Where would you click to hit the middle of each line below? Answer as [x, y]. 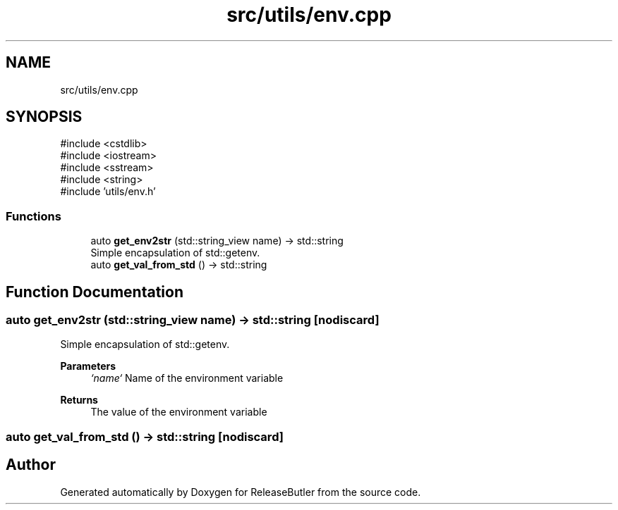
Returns [79, 400]
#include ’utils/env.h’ [108, 192]
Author [31, 465]
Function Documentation [95, 292]
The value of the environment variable [179, 412]
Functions [34, 216]
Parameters [88, 366]
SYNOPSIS [44, 117]
